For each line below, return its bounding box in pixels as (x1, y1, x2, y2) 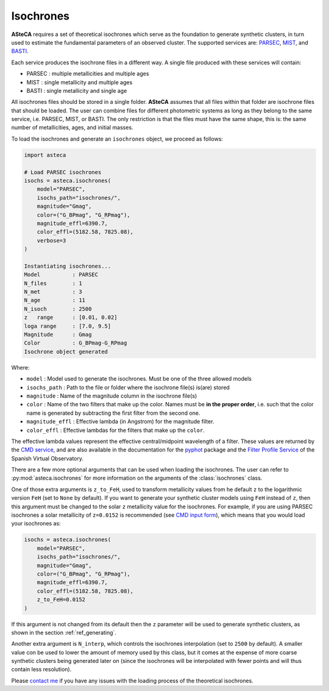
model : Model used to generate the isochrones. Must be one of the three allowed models (26, 375, 252, 382)
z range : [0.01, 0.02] (24, 314, 118, 321)
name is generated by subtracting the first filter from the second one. (26, 409, 200, 417)
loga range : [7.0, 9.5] (24, 323, 111, 329)
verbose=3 (37, 237, 66, 244)
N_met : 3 (24, 288, 82, 296)
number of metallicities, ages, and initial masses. (11, 124, 133, 131)
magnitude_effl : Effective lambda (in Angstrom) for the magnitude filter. (26, 418, 214, 425)
